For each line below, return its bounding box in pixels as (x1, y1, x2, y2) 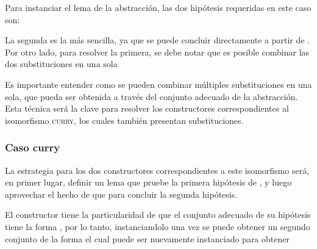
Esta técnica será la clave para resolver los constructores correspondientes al (5, 102, 289, 115)
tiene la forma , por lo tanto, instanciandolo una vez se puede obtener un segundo (5, 220, 310, 233)
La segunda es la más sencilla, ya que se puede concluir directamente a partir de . (5, 34, 310, 46)
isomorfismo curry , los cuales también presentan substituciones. (5, 114, 244, 126)
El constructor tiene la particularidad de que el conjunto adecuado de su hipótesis (5, 208, 311, 221)
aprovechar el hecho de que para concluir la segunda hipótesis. (5, 187, 238, 200)
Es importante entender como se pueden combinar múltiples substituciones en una (5, 78, 312, 90)
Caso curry (5, 140, 60, 155)
